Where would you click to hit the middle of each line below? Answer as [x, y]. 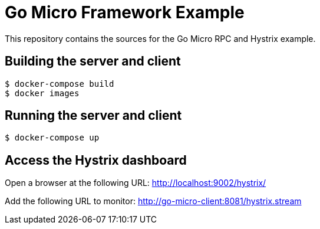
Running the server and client [93, 116]
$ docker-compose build [60, 84]
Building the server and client [93, 61]
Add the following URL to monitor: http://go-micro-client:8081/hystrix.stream [153, 201]
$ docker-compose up [52, 138]
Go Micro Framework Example [125, 12]
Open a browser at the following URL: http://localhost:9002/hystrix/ [136, 183]
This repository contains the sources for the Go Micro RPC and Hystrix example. [160, 38]
